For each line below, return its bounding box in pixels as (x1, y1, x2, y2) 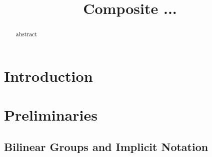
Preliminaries (4, 105, 97, 125)
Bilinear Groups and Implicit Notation (4, 139, 208, 154)
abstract (15, 30, 37, 38)
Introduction (4, 65, 93, 86)
